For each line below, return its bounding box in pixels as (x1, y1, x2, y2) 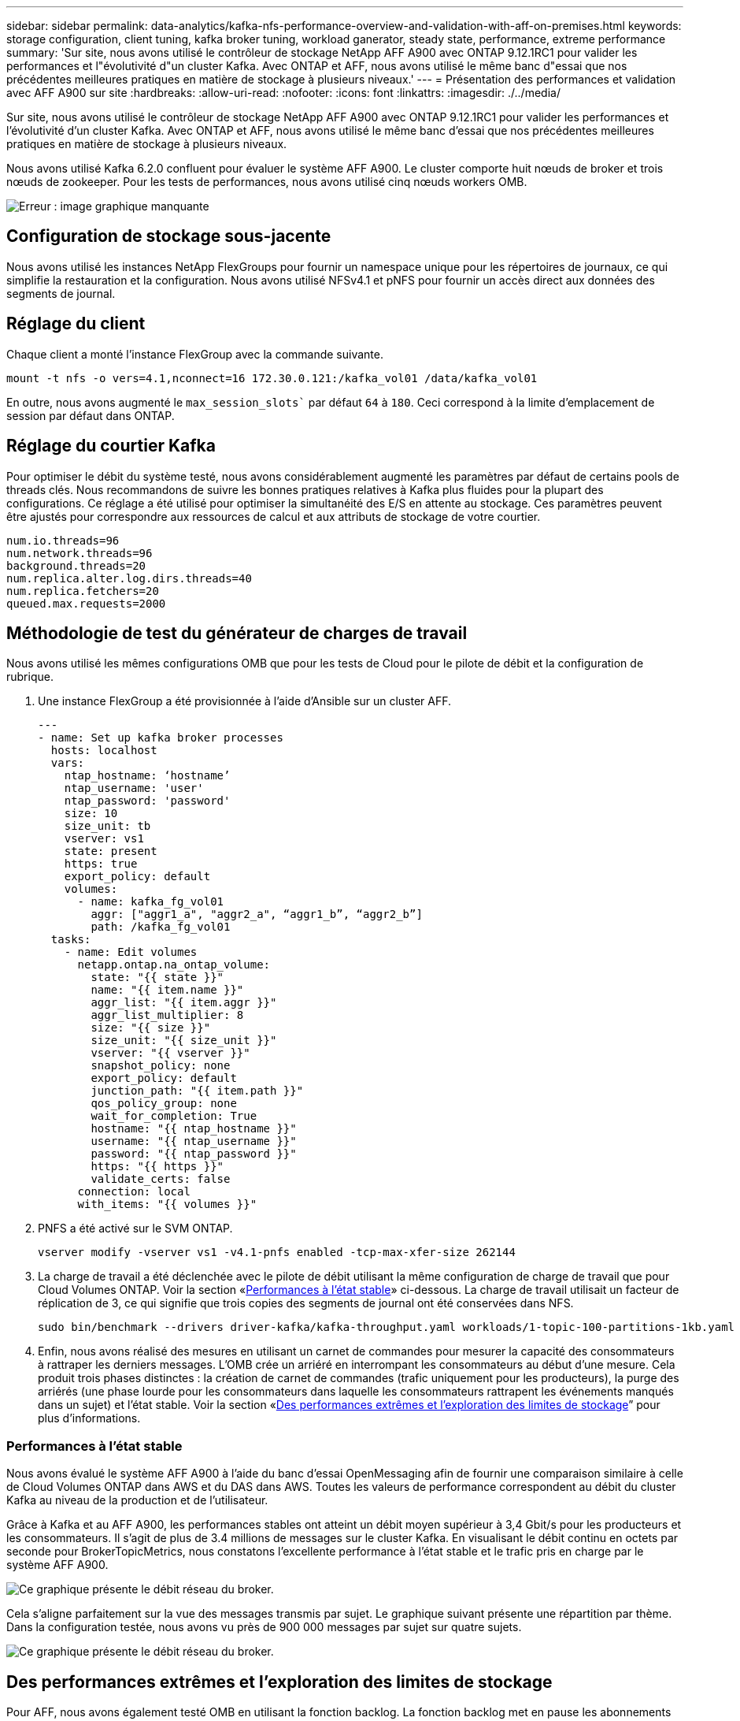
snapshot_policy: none (91, 1059, 231, 1072)
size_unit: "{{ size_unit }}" (91, 1034, 277, 1047)
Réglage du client (6, 314, 146, 334)
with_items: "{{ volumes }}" (77, 1198, 257, 1211)
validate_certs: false (91, 1173, 231, 1186)
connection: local (77, 1185, 191, 1199)
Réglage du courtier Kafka (6, 436, 216, 456)
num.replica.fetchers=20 (6, 584, 159, 597)
